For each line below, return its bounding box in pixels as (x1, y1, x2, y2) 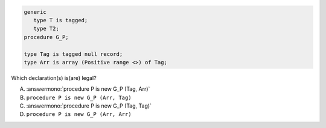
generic (24, 8, 46, 15)
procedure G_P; (24, 34, 69, 40)
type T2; (33, 25, 60, 32)
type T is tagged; (33, 17, 88, 23)
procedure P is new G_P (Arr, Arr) (26, 111, 132, 118)
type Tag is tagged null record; (24, 50, 123, 57)
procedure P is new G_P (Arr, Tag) (26, 94, 132, 101)
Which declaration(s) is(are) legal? (11, 74, 97, 81)
